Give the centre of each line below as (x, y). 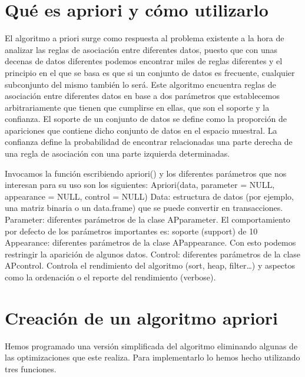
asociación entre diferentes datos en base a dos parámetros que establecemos (142, 96)
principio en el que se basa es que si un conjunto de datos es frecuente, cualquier (150, 72)
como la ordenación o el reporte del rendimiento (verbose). (110, 277)
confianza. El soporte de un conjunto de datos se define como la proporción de (146, 119)
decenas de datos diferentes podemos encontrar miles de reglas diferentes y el (144, 61)
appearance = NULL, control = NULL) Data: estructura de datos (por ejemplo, (149, 196)
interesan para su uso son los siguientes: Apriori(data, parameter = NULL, (140, 185)
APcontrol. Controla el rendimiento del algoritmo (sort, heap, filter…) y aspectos (150, 265)
